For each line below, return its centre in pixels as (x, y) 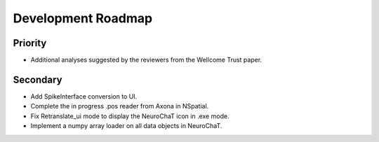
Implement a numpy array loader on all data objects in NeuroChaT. (126, 126)
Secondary (38, 79)
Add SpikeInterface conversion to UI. (84, 96)
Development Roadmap (83, 18)
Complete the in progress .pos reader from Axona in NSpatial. (120, 106)
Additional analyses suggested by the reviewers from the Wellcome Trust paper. (146, 60)
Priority (30, 43)
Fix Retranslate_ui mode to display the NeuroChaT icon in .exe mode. (130, 116)
